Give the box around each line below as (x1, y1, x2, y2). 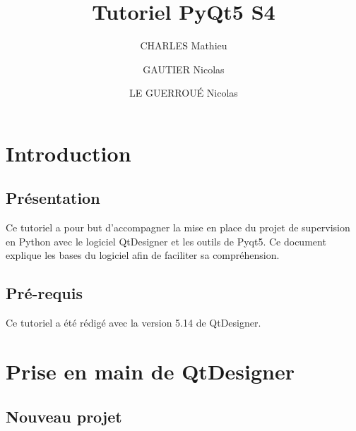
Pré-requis (6, 282, 83, 304)
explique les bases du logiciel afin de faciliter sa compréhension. (6, 248, 280, 262)
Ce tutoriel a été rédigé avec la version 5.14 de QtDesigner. (6, 315, 261, 330)
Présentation (6, 187, 100, 209)
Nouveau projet (6, 405, 122, 427)
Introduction (6, 138, 131, 167)
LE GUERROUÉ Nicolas (129, 85, 238, 100)
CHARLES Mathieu (140, 38, 227, 53)
